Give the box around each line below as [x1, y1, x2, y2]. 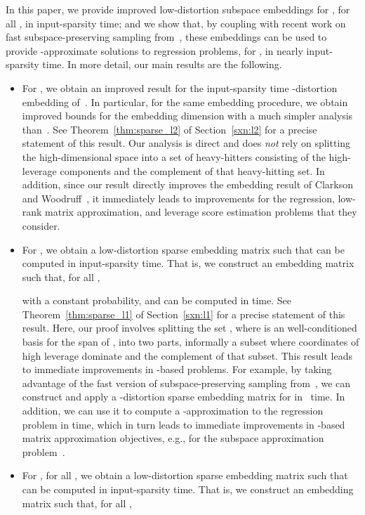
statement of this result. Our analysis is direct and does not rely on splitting [22, 136, 351, 150]
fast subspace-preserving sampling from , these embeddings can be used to [6, 30, 327, 44]
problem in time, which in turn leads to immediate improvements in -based [22, 417, 345, 431]
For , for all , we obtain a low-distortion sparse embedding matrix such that [22, 468, 348, 483]
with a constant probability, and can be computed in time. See [22, 293, 291, 308]
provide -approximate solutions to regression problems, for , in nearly [6, 43, 303, 58]
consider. [22, 218, 60, 233]
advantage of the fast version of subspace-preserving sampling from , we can [22, 375, 351, 390]
